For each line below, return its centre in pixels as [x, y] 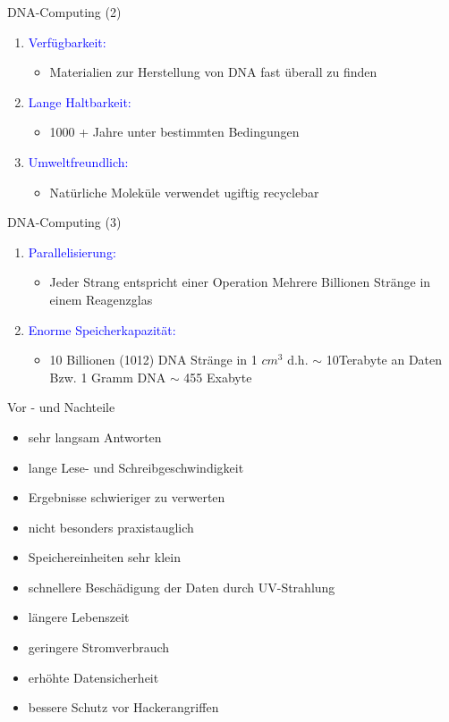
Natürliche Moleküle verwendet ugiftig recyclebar [184, 192]
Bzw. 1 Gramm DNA [108, 377]
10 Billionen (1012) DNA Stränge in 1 [153, 360]
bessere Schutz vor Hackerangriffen [123, 707]
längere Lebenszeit [79, 617]
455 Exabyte [218, 377]
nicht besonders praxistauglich [111, 527]
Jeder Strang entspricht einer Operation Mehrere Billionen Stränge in [240, 282]
